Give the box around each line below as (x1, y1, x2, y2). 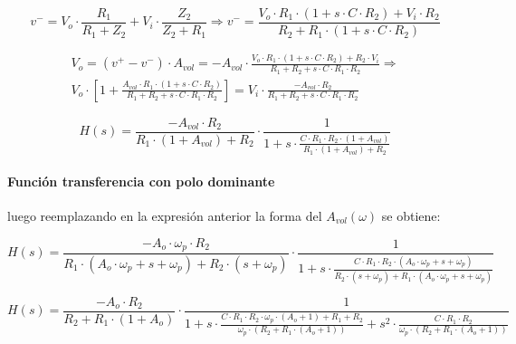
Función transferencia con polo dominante (7, 171, 275, 190)
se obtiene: (381, 206, 441, 225)
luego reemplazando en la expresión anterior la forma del (7, 206, 322, 225)
